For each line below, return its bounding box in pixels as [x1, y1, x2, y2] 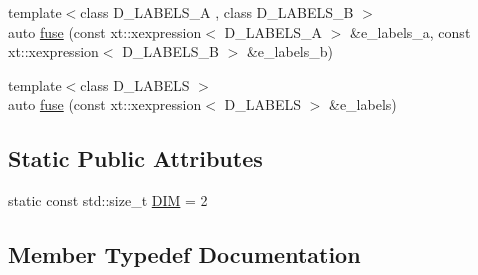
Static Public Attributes [8, 143, 263, 174]
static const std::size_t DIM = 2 [8, 190, 208, 211]
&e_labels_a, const [350, 21, 471, 42]
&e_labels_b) [246, 41, 334, 62]
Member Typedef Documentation [8, 239, 361, 270]
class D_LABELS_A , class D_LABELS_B [80, 2, 354, 22]
